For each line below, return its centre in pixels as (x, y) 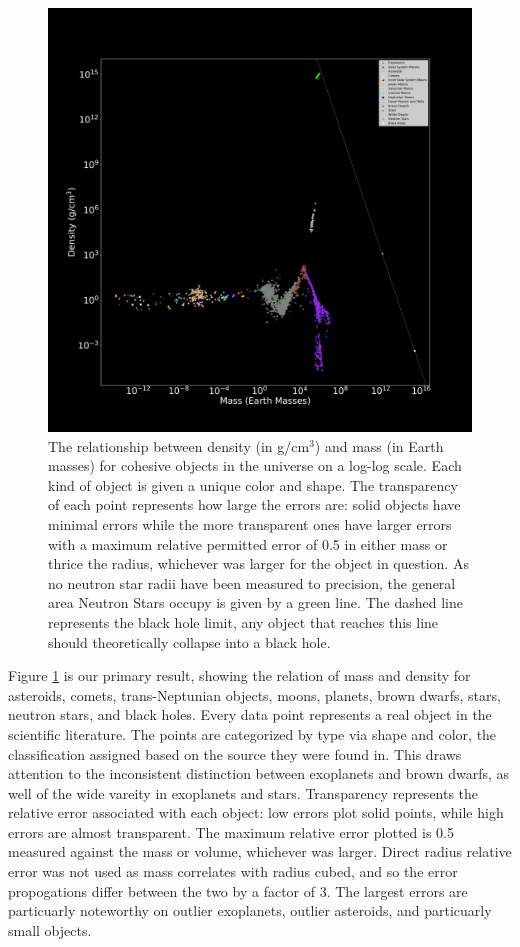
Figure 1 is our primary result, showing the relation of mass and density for (239, 675)
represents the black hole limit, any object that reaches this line (243, 621)
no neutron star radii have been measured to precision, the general (252, 582)
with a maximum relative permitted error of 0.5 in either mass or (248, 543)
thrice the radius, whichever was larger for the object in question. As (258, 563)
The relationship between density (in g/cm (179, 445)
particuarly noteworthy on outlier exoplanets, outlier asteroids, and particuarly (250, 910)
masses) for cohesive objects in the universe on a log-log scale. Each (255, 465)
